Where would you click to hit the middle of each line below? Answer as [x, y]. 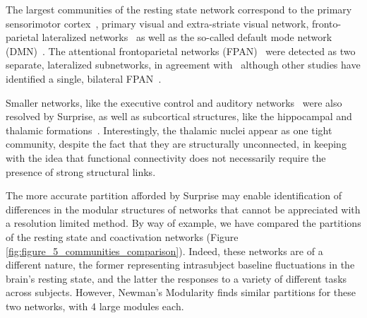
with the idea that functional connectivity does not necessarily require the [166, 157]
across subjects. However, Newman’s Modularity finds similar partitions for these [181, 292]
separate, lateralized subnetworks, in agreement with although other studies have [183, 65]
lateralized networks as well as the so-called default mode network [187, 37]
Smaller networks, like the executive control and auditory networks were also [174, 102]
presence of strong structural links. [81, 171]
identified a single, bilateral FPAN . [84, 78]
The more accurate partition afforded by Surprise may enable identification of [174, 195]
